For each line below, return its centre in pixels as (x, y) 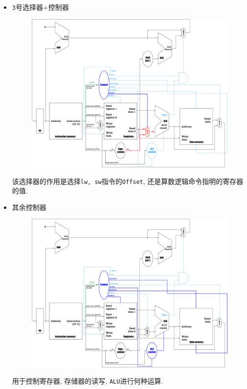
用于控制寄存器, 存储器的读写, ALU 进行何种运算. (88, 381)
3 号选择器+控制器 (40, 7)
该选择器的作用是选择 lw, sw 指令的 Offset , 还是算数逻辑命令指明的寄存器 (128, 181)
